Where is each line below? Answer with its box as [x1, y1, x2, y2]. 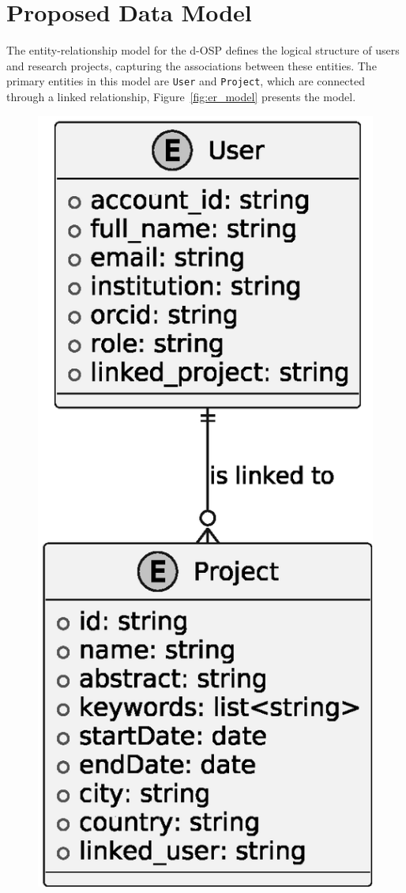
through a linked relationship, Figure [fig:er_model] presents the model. [6, 88, 356, 104]
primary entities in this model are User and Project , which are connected [6, 73, 365, 89]
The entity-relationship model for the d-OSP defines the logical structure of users [6, 42, 400, 58]
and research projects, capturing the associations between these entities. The [6, 57, 377, 73]
